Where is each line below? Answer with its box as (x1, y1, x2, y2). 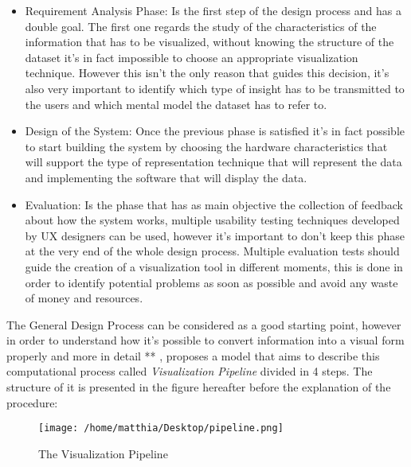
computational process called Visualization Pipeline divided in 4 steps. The (6, 363, 373, 379)
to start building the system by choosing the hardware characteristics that (25, 138, 388, 154)
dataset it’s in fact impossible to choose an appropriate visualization (25, 49, 358, 65)
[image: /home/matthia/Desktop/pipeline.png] (38, 422, 284, 434)
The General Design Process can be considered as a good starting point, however (6, 316, 401, 333)
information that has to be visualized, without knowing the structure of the (25, 33, 394, 50)
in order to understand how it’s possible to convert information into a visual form (6, 332, 405, 348)
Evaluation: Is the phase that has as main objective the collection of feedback (25, 196, 403, 212)
